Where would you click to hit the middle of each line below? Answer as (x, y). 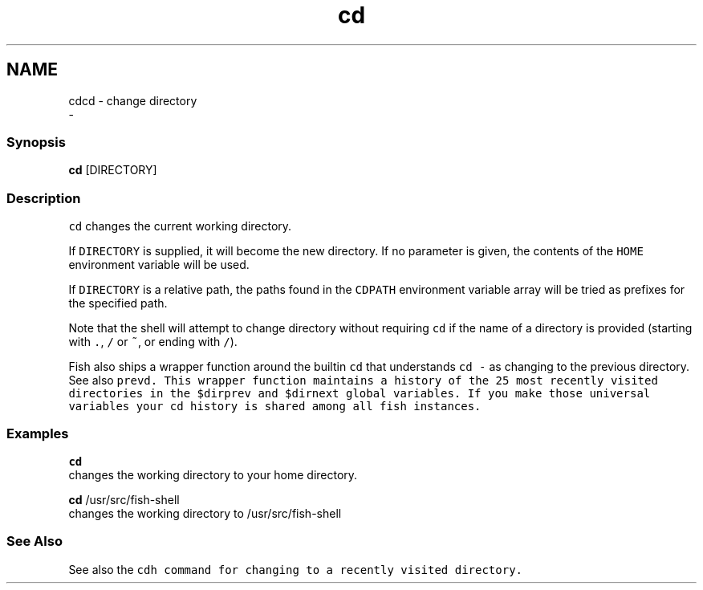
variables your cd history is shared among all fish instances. (275, 407)
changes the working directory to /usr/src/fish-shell (205, 513)
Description (44, 198)
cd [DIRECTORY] (113, 170)
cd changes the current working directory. (180, 226)
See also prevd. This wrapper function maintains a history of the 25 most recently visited (363, 380)
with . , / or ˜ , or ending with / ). (153, 342)
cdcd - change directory (133, 100)
